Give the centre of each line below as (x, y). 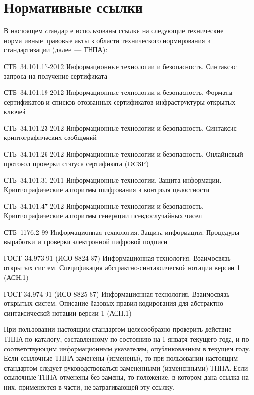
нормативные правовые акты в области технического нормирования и (107, 40)
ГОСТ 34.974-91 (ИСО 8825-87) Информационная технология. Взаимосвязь (117, 293)
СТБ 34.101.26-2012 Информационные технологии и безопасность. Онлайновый (124, 154)
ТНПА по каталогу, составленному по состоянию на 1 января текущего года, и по (127, 338)
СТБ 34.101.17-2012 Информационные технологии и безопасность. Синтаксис (120, 66)
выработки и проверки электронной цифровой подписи (86, 242)
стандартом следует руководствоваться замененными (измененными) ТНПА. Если (126, 367)
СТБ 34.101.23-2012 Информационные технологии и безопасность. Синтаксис (120, 128)
